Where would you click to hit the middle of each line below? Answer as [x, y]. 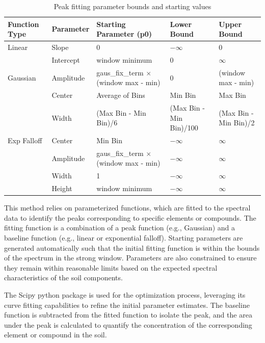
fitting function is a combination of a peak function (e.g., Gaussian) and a [120, 228]
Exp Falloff [25, 140]
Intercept [66, 59]
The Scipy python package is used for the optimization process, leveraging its [125, 295]
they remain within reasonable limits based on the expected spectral [111, 267]
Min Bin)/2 [237, 123]
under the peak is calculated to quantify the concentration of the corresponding [128, 324]
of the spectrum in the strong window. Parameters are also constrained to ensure [130, 258]
